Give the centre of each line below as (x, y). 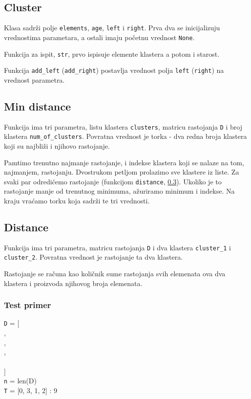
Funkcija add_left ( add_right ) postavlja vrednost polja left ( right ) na (114, 70)
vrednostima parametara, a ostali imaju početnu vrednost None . (99, 37)
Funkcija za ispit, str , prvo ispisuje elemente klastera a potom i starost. (112, 54)
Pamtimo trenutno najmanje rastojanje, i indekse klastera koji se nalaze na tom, (124, 162)
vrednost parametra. (34, 79)
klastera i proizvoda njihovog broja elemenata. (73, 283)
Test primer (28, 305)
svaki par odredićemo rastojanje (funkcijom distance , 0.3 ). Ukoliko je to (113, 181)
